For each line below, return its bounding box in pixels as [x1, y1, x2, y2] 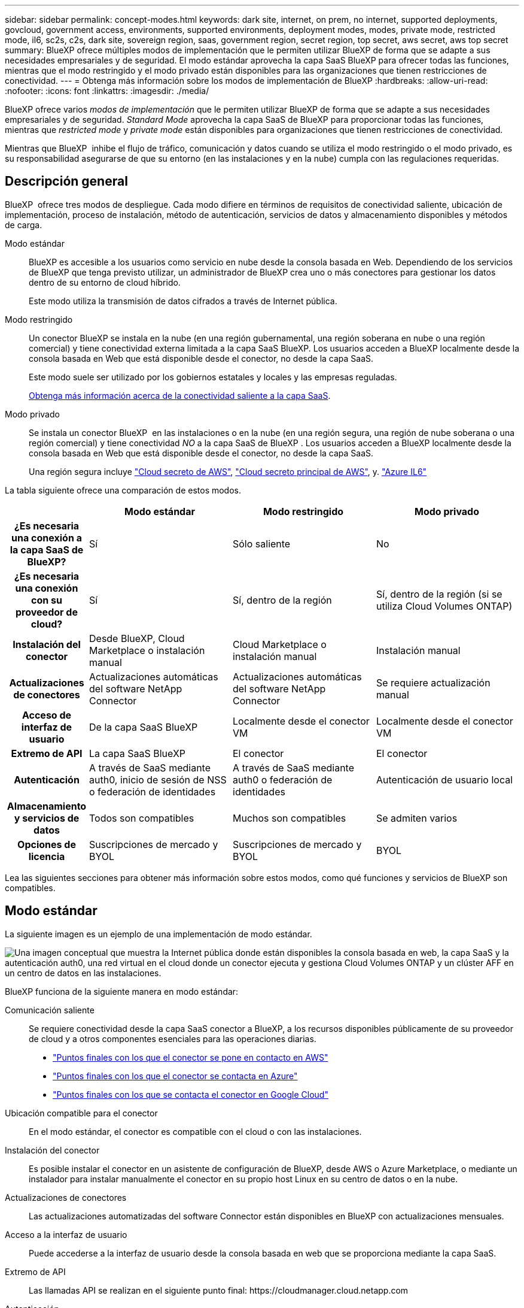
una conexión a [11, 531, 82, 544]
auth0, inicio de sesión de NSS [89, 773, 227, 786]
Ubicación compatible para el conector [5, 1107, 158, 1118]
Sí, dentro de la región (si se [376, 588, 502, 600]
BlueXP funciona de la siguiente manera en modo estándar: [5, 986, 239, 997]
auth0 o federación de [233, 773, 333, 786]
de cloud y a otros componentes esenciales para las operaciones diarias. [29, 1033, 316, 1044]
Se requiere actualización [376, 676, 491, 689]
